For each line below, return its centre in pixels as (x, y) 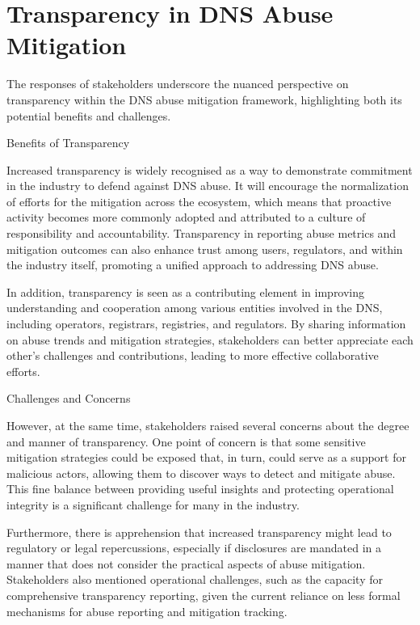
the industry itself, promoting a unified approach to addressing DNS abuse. (193, 265)
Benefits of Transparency (68, 143)
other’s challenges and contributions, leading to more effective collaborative (193, 355)
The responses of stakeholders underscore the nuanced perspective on (178, 84)
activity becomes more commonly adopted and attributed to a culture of (186, 217)
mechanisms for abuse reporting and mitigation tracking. (147, 611)
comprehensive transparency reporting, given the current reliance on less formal (204, 595)
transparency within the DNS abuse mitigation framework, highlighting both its (204, 99)
